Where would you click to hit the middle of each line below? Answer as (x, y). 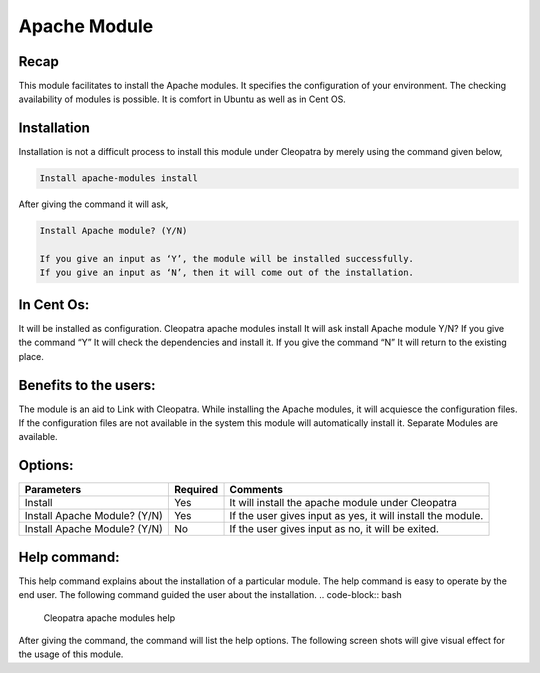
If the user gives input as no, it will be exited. (334, 529)
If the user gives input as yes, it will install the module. (356, 516)
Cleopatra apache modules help (109, 617)
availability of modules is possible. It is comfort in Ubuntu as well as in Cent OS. (182, 99)
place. (31, 356)
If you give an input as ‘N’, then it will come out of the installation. (227, 273)
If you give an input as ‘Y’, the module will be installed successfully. (227, 259)
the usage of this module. (71, 654)
